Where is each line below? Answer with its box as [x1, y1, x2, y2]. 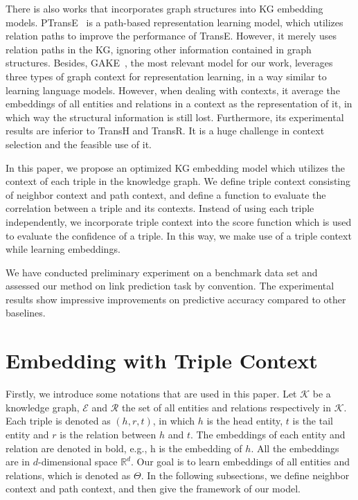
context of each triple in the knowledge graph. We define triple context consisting [6, 174, 351, 188]
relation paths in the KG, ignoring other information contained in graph [6, 42, 312, 56]
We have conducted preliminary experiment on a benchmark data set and [6, 265, 318, 279]
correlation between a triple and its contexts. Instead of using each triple [6, 201, 314, 215]
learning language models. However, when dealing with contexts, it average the [6, 82, 340, 97]
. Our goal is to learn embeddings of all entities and [130, 454, 350, 469]
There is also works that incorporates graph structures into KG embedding [6, 1, 323, 15]
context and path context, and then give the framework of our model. [6, 481, 301, 496]
